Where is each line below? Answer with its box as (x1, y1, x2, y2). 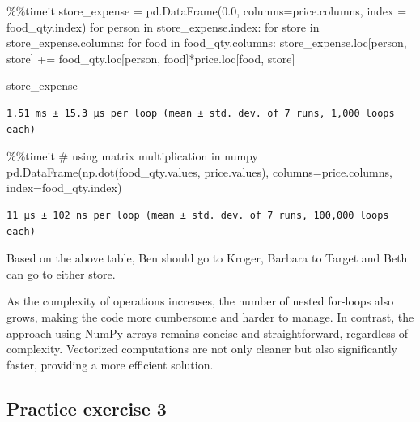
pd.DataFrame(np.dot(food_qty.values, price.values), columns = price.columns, (6, 163, 392, 180)
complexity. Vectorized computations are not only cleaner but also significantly (6, 340, 397, 357)
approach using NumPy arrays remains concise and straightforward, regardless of (6, 324, 409, 341)
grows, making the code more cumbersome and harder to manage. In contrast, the (6, 308, 414, 325)
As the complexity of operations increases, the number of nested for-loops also (6, 292, 394, 309)
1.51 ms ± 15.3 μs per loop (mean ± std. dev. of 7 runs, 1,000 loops (6, 107, 395, 119)
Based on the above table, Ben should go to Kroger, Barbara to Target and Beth (6, 249, 408, 266)
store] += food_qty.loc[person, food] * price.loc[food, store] (6, 49, 295, 66)
